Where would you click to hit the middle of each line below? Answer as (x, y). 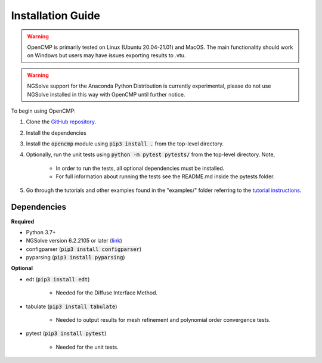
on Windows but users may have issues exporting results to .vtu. (106, 55)
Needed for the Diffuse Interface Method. (107, 293)
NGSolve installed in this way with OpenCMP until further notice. (106, 94)
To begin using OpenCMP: (43, 111)
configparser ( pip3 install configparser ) (84, 249)
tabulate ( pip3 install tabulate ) (72, 306)
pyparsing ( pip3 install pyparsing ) (75, 257)
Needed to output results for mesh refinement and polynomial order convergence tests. (163, 320)
